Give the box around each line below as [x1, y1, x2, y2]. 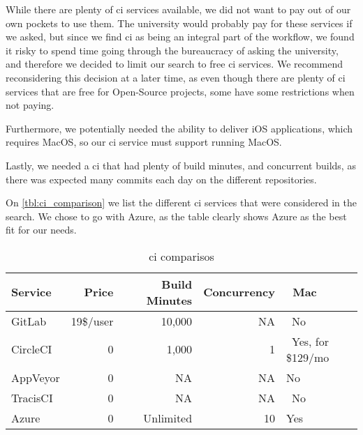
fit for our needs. [6, 222, 77, 237]
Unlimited [143, 409, 193, 426]
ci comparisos [149, 247, 214, 264]
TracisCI [11, 389, 53, 406]
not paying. [6, 98, 54, 112]
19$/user [71, 312, 114, 329]
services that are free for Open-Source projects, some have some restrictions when [6, 84, 355, 98]
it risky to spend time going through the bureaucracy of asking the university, [6, 43, 339, 57]
